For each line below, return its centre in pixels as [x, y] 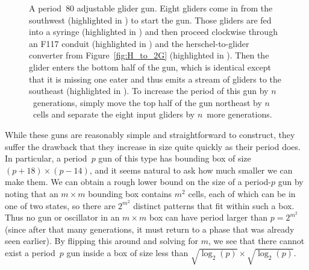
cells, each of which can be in [242, 193]
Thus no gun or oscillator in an [62, 217]
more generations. [239, 114]
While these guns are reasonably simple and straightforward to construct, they [150, 134]
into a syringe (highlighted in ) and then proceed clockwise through [153, 32]
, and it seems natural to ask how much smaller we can [191, 170]
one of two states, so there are [60, 205]
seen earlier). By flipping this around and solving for [102, 241]
